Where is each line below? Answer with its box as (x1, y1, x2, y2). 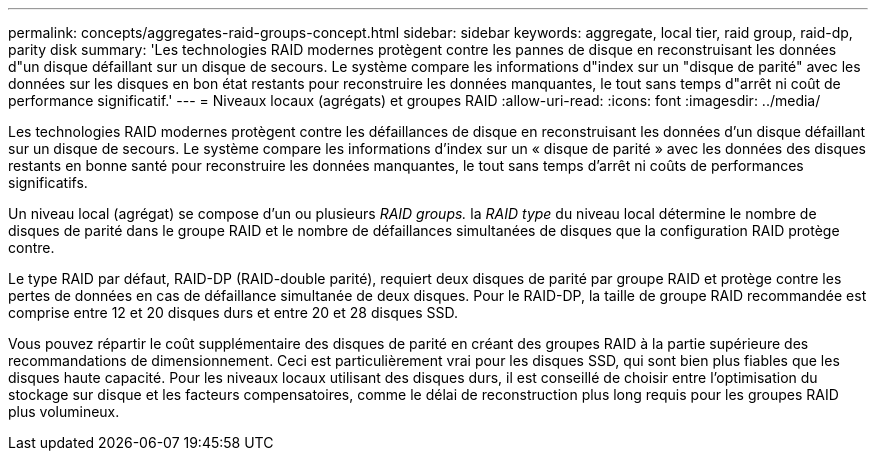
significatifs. (8, 174, 88, 191)
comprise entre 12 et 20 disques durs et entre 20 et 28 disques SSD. (8, 304, 459, 321)
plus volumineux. (8, 403, 120, 420)
